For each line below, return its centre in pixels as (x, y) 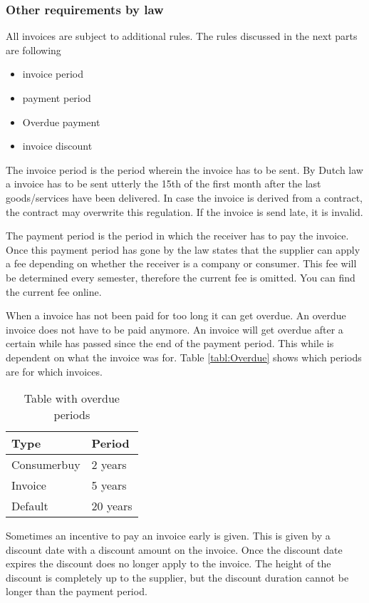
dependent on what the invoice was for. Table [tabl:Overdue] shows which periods (184, 357)
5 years (109, 485)
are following (33, 50)
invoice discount (57, 146)
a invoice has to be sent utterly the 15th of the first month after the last (163, 184)
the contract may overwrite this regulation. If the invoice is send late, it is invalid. (184, 211)
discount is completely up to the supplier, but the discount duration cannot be (177, 577)
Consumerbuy (46, 465)
